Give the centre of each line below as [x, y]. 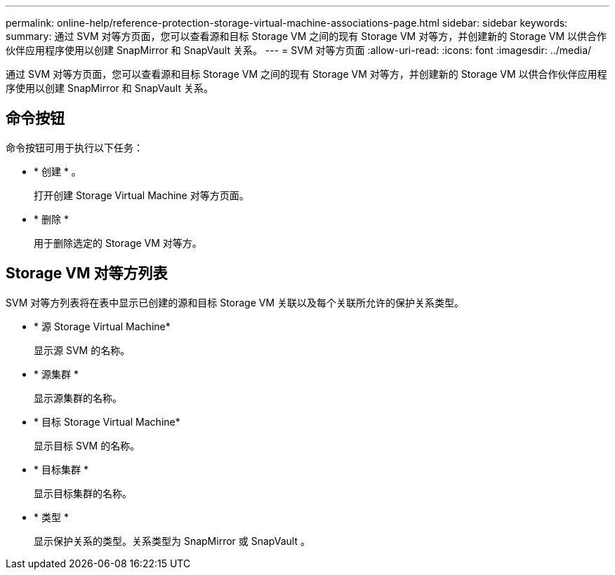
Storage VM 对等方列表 [87, 273]
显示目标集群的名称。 [83, 493]
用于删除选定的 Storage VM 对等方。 [118, 243]
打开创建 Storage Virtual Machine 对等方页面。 [141, 195]
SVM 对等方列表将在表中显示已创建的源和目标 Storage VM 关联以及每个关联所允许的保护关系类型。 [235, 302]
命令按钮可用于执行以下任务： [74, 147]
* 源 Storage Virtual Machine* [102, 326]
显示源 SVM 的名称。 [82, 350]
